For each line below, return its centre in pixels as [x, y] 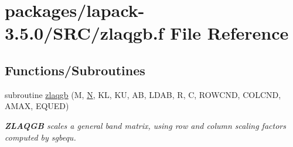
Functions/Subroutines [75, 70]
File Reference [229, 33]
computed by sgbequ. [40, 137]
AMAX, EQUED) [37, 106]
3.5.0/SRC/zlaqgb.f [84, 33]
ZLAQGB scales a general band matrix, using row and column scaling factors [145, 125]
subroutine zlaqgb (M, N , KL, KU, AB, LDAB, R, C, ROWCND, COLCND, [143, 94]
